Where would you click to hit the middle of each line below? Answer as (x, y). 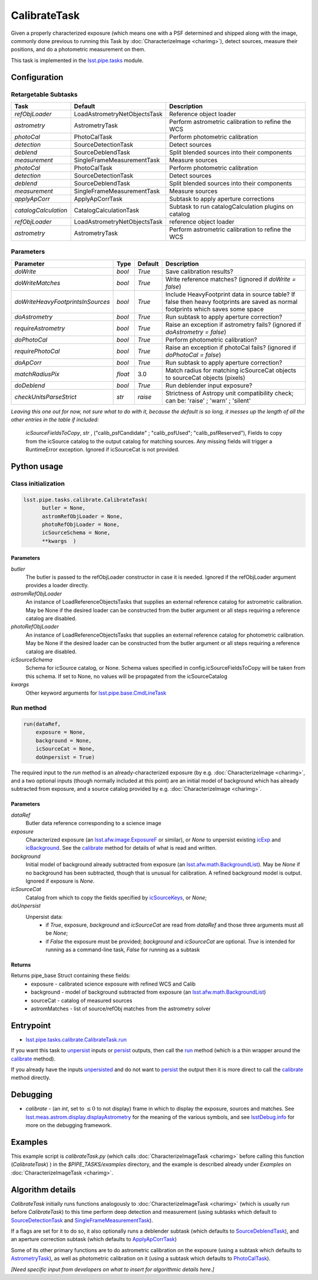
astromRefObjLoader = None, (82, 516)
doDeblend (30, 385)
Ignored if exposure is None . (60, 881)
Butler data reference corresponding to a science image (93, 823)
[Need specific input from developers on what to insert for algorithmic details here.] (112, 1269)
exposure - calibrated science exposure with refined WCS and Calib (113, 984)
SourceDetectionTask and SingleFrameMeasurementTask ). (82, 1220)
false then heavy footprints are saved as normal (231, 302)
